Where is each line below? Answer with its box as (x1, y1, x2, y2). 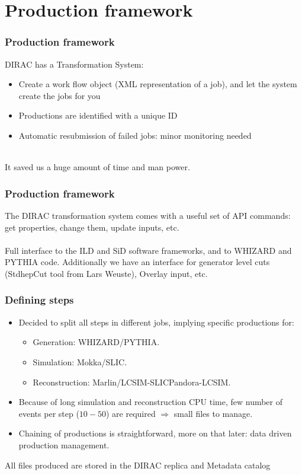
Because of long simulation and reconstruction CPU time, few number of (18, 396, 283, 408)
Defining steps (5, 292, 74, 307)
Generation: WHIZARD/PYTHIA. (33, 336, 160, 348)
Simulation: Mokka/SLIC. (33, 355, 127, 368)
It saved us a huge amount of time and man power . (5, 161, 190, 173)
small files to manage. (174, 407, 253, 419)
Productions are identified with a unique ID (18, 109, 178, 122)
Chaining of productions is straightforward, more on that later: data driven (18, 427, 292, 439)
